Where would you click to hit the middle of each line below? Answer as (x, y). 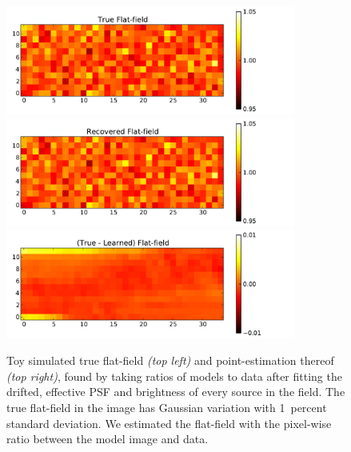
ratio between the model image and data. (108, 439)
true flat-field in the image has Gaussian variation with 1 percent (167, 407)
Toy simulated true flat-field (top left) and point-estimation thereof (170, 360)
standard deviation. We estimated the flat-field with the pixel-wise (169, 423)
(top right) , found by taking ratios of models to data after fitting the (174, 376)
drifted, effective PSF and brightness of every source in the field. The (176, 392)
